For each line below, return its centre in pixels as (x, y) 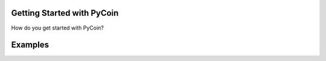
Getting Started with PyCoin (65, 13)
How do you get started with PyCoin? (57, 28)
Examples (30, 45)
